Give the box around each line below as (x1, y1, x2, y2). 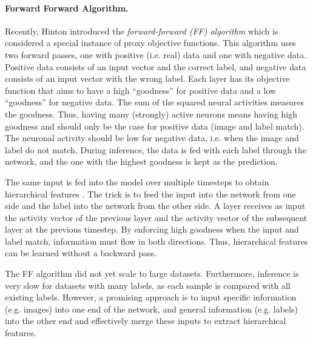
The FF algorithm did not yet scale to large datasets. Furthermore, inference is (5, 267, 299, 280)
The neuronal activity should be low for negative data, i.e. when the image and (5, 131, 299, 144)
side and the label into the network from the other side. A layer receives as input (5, 199, 306, 212)
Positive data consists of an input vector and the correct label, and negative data (5, 60, 306, 73)
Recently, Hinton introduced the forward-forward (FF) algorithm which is (5, 24, 278, 37)
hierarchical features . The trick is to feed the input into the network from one (5, 187, 296, 200)
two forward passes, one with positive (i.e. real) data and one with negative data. (5, 48, 307, 61)
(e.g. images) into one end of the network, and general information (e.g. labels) (5, 302, 298, 315)
